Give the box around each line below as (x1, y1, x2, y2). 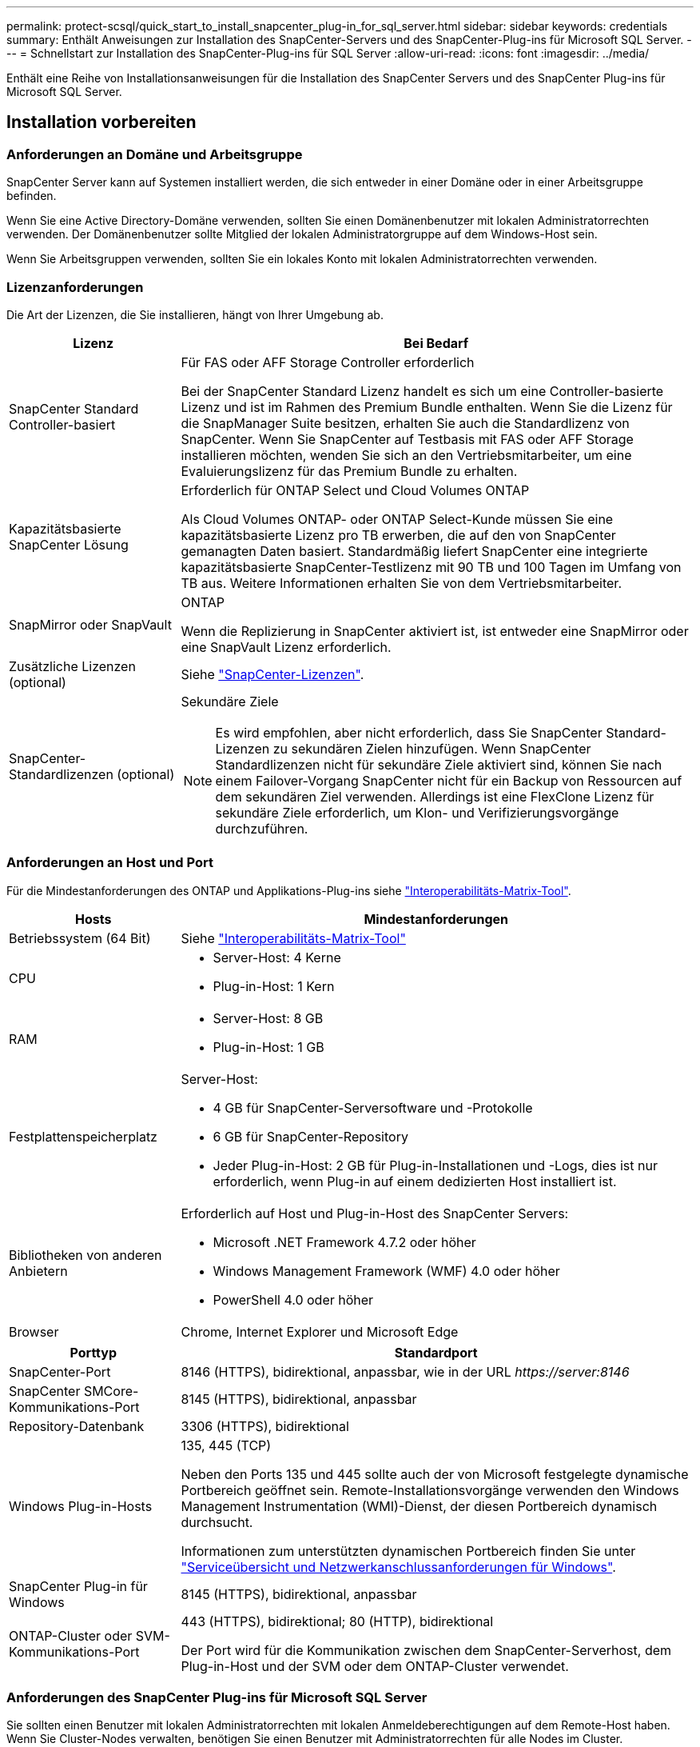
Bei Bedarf (404, 334, 469, 351)
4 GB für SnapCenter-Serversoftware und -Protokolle (213, 1099, 533, 1116)
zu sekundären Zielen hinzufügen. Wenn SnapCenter (272, 740, 591, 757)
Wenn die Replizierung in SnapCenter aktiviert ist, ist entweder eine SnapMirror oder (181, 622, 689, 639)
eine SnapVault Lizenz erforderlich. (181, 638, 392, 655)
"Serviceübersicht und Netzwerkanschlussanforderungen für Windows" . (181, 1558, 616, 1575)
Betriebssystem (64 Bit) (9, 929, 151, 946)
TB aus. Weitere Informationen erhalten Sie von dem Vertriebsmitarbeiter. (181, 574, 622, 591)
